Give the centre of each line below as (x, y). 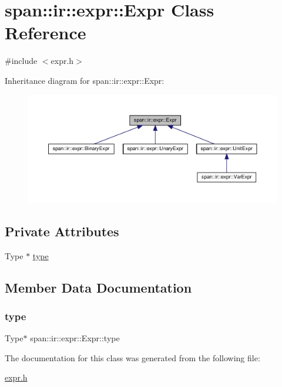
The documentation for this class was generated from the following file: (132, 357)
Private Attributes (62, 231)
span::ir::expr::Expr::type (75, 338)
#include (21, 61)
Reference (46, 33)
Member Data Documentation (98, 287)
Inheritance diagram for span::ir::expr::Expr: (85, 80)
